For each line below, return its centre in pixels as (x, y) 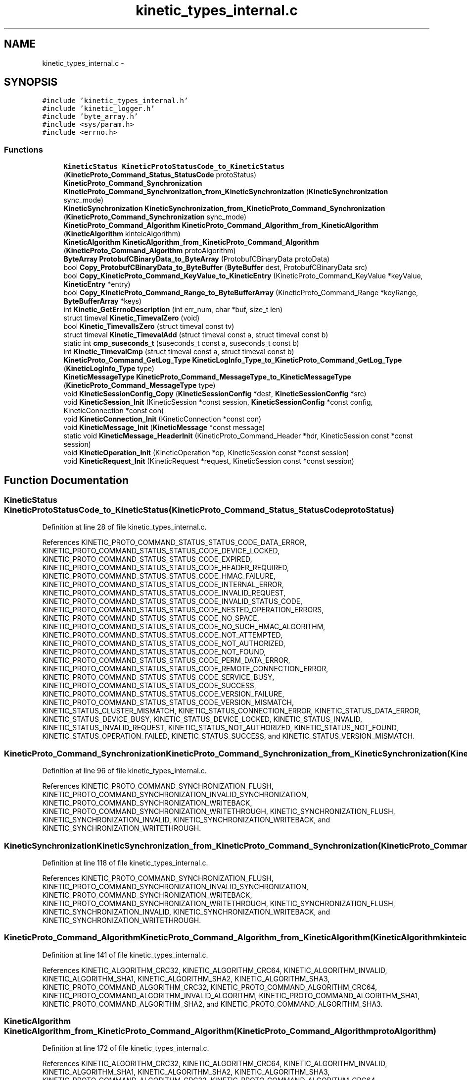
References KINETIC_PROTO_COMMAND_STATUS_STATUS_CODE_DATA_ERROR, (174, 542)
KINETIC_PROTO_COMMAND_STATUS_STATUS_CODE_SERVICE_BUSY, (158, 677)
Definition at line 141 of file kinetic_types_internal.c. (125, 955)
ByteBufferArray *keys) (103, 301)
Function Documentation (66, 480)
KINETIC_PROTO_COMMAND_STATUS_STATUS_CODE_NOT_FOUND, (154, 652)
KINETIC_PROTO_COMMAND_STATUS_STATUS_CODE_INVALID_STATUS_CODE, (172, 601)
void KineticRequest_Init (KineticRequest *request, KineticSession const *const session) (209, 461)
